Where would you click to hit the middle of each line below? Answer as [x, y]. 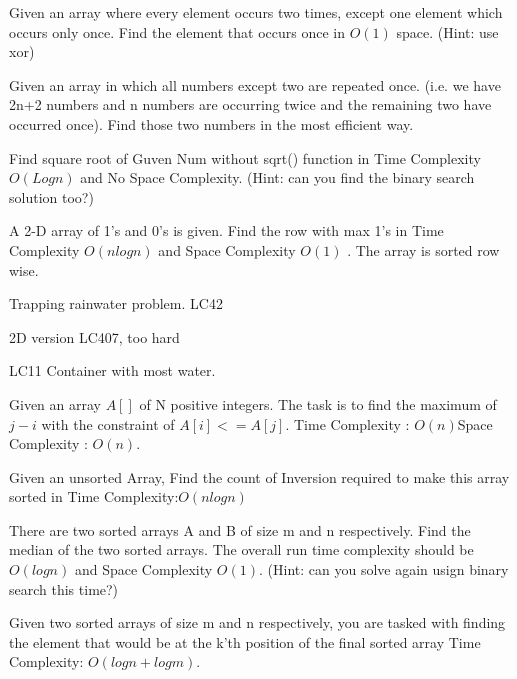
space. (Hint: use [447, 31]
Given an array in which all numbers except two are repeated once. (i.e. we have [255, 84]
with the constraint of [108, 423]
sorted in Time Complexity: [94, 496]
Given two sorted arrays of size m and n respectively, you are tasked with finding [257, 622]
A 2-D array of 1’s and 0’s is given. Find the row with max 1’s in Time [226, 230]
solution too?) [51, 196]
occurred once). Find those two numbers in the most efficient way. [211, 123]
